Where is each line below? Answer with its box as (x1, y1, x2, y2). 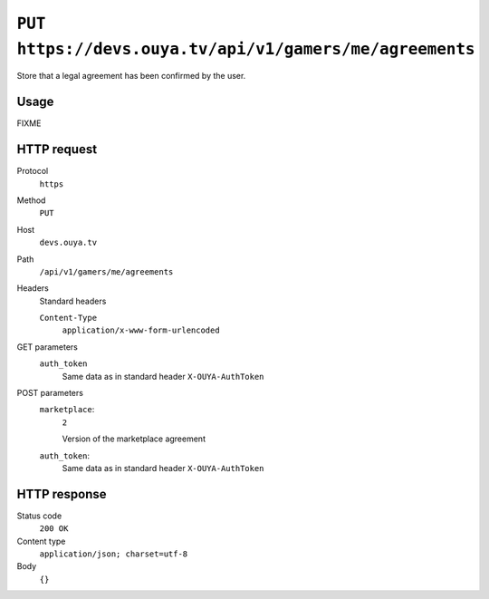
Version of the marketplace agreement (62, 433, 206, 444)
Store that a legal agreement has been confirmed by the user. (16, 71, 246, 82)
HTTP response (16, 486, 108, 502)
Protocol (16, 166, 49, 177)
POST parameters (16, 388, 83, 399)
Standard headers (39, 295, 107, 306)
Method (16, 195, 46, 206)
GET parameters (16, 341, 79, 353)
